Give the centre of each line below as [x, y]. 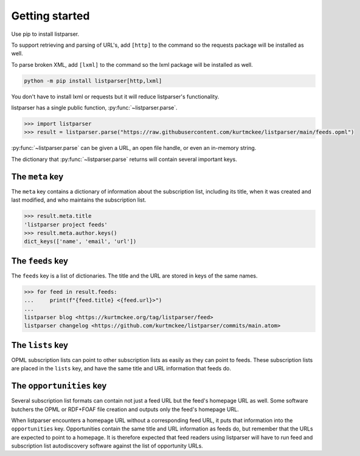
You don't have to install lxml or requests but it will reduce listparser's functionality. [115, 97]
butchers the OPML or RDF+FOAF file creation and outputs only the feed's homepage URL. [125, 409]
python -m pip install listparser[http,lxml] [93, 81]
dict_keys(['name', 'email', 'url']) [80, 242]
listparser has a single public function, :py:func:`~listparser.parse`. [94, 108]
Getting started [50, 16]
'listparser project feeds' [66, 224]
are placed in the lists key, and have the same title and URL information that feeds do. [121, 369]
